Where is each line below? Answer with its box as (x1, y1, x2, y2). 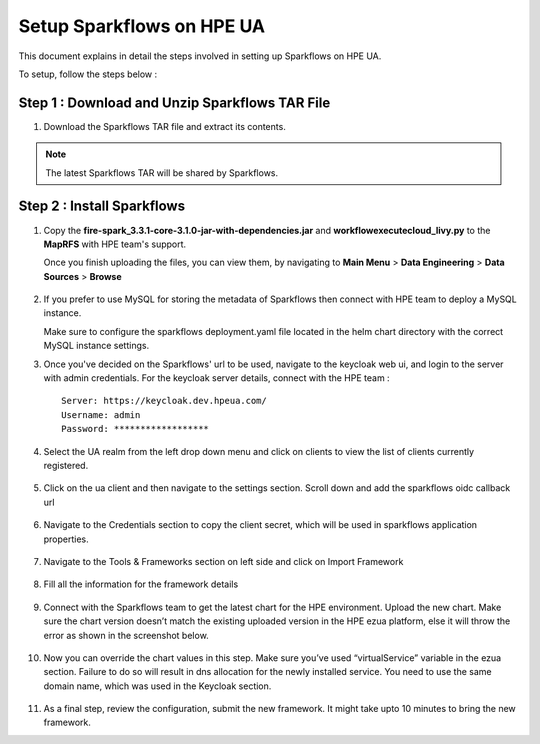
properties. (43, 533, 89, 545)
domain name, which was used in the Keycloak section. (43, 680, 272, 692)
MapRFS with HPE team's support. (43, 238, 187, 250)
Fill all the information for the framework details (43, 578, 239, 590)
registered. (43, 460, 89, 471)
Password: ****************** (61, 423, 210, 435)
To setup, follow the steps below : (18, 68, 158, 80)
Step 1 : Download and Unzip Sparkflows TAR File (18, 94, 331, 111)
